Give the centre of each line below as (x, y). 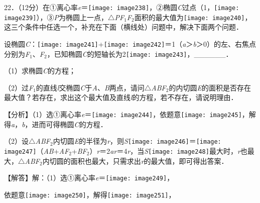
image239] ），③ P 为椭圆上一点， (56, 17)
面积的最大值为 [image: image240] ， (193, 17)
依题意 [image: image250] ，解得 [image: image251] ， (90, 194)
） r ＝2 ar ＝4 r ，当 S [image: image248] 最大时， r (165, 150)
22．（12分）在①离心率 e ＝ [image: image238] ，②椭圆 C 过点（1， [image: (122, 7)
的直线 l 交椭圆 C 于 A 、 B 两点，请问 (90, 87)
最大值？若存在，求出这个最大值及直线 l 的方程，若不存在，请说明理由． (121, 97)
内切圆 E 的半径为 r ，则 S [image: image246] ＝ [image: (137, 141)
